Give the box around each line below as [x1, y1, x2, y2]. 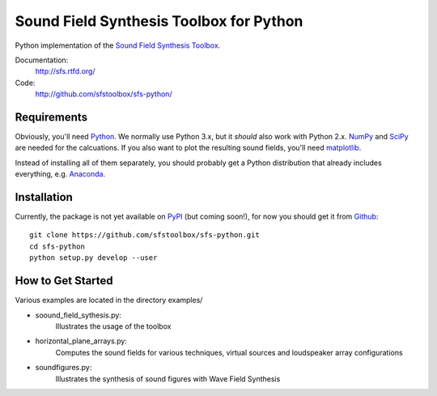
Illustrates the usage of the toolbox [55, 321, 172, 331]
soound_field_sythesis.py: [35, 310, 121, 320]
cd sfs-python [29, 241, 85, 251]
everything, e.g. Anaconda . [15, 169, 105, 179]
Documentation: [15, 55, 69, 65]
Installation [15, 190, 73, 204]
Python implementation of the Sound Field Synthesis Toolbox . [15, 40, 221, 50]
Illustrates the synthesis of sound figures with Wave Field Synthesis [55, 373, 281, 384]
